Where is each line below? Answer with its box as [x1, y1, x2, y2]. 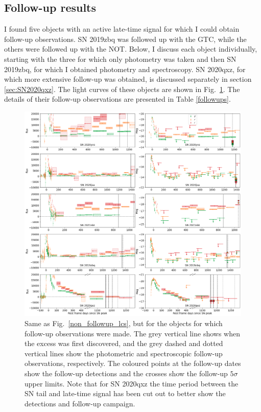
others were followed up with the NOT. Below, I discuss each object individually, [4, 43, 257, 54]
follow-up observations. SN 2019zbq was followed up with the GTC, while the [4, 33, 247, 44]
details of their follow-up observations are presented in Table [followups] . [4, 94, 231, 104]
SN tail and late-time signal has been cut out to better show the [25, 388, 226, 399]
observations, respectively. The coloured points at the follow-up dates [25, 358, 241, 369]
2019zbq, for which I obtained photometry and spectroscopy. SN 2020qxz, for [4, 63, 246, 74]
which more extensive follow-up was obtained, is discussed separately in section [4, 74, 252, 84]
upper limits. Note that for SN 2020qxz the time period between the [25, 378, 239, 388]
